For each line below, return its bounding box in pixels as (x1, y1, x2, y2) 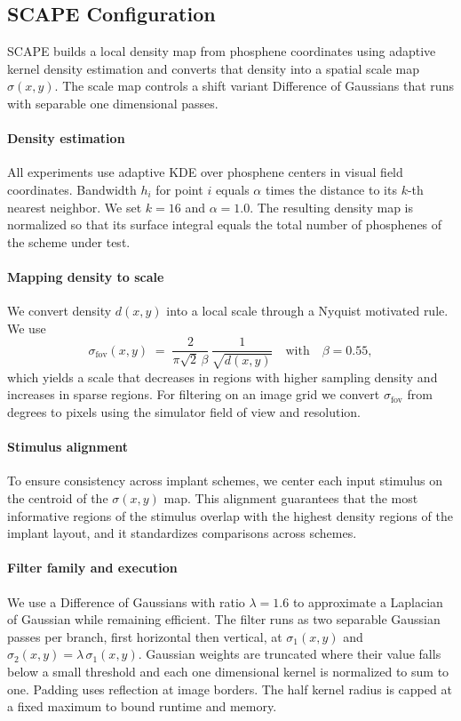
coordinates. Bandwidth (7, 180, 137, 198)
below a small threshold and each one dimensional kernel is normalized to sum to (7, 661, 449, 680)
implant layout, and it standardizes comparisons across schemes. (7, 524, 357, 542)
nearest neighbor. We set (7, 197, 142, 216)
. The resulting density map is (250, 197, 413, 216)
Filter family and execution (7, 558, 178, 577)
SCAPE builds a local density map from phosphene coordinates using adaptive (7, 42, 436, 60)
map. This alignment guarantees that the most (163, 488, 418, 507)
